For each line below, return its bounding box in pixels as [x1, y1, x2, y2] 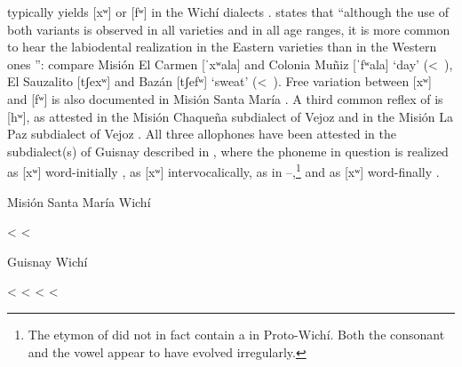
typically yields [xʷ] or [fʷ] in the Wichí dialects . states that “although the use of [7, 3, 449, 20]
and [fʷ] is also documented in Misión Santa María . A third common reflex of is [7, 89, 443, 108]
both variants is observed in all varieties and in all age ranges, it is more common [7, 20, 450, 38]
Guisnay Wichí [7, 251, 88, 270]
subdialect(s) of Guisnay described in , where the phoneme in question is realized [7, 141, 449, 160]
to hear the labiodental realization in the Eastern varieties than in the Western [7, 37, 437, 56]
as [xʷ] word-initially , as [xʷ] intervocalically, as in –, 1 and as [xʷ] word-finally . [7, 160, 440, 180]
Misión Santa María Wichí [7, 192, 151, 211]
